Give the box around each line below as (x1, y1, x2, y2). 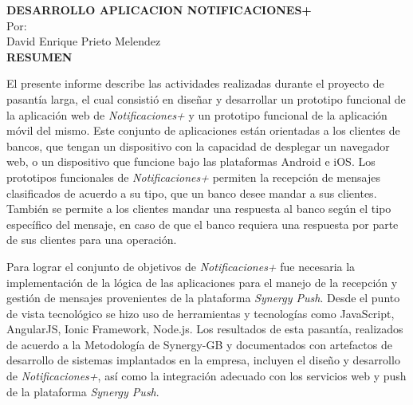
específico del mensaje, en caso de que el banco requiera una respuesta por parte (6, 215, 399, 232)
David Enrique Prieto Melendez (6, 33, 161, 49)
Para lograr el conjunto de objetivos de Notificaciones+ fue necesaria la (6, 258, 356, 274)
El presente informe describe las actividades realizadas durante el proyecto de (6, 75, 384, 92)
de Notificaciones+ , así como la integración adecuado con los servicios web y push (6, 368, 407, 384)
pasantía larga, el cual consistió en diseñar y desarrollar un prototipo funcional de (6, 90, 406, 107)
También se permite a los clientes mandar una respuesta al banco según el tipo (6, 200, 391, 217)
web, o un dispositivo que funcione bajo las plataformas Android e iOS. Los (6, 153, 376, 170)
